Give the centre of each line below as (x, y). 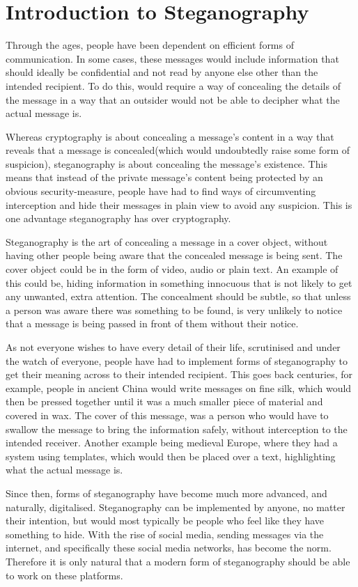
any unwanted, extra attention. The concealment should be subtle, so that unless (178, 296)
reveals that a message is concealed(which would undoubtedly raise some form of (178, 150)
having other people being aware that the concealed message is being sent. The (174, 255)
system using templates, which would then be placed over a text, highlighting (171, 456)
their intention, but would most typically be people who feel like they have (165, 521)
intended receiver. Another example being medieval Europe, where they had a (172, 443)
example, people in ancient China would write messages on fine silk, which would (179, 388)
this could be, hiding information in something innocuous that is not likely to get (179, 282)
